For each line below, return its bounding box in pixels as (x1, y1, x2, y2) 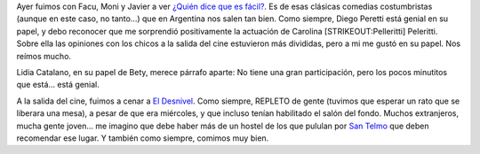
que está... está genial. (16, 80, 100, 90)
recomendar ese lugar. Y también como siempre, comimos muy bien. (16, 133, 269, 143)
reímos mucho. (16, 50, 71, 61)
